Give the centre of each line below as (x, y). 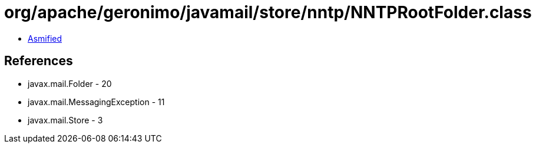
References (39, 61)
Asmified (45, 38)
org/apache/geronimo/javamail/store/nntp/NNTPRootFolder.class (268, 12)
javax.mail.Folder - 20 (70, 83)
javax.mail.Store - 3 (65, 120)
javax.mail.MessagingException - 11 (96, 102)
